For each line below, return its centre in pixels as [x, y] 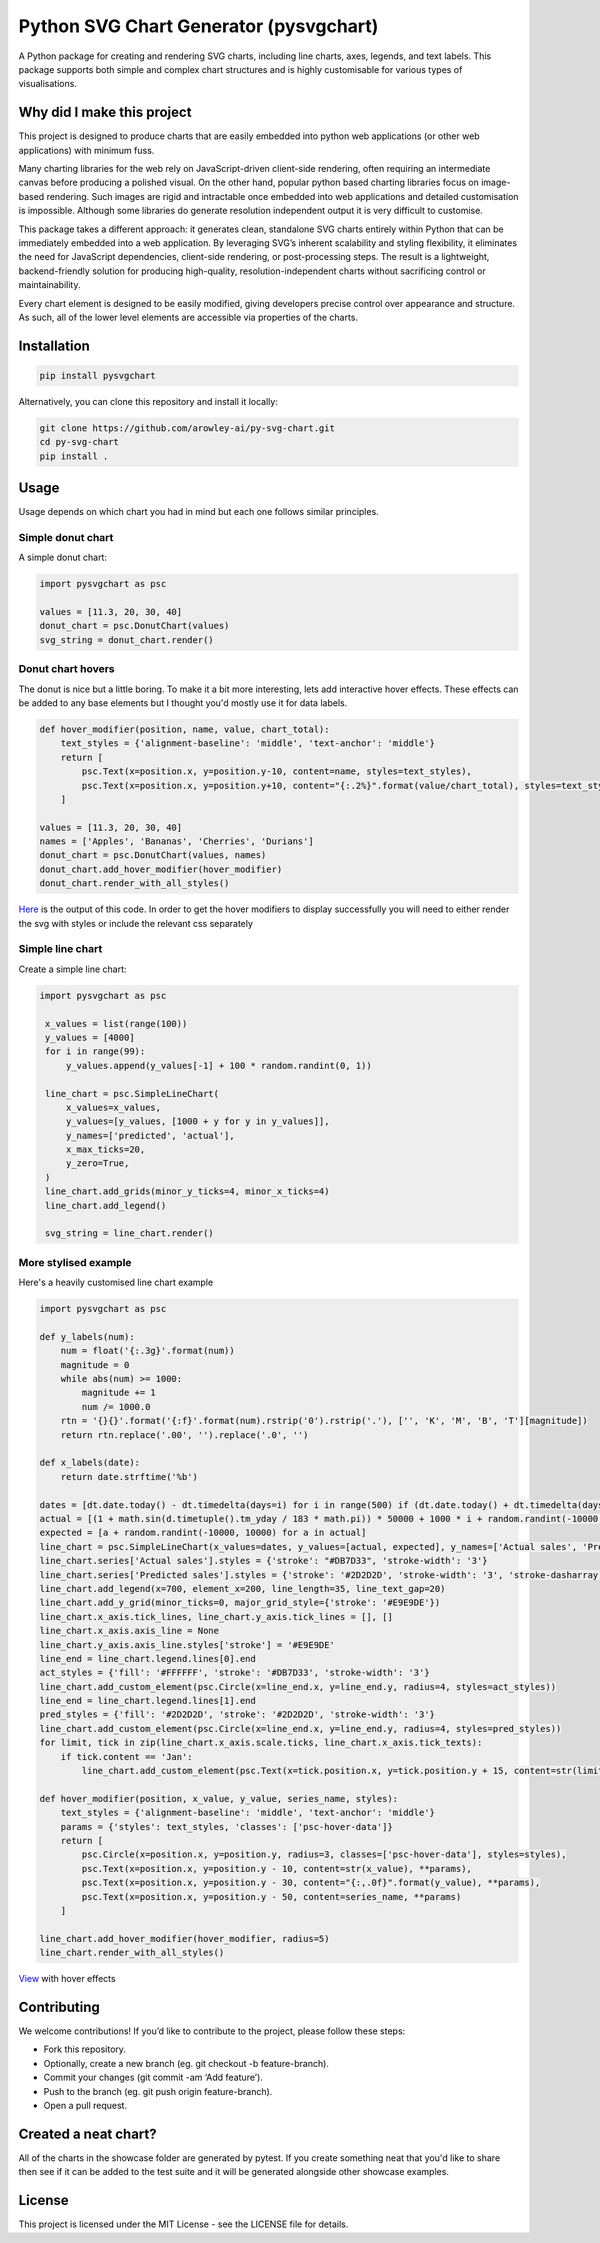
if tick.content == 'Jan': [127, 1756]
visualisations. [47, 84]
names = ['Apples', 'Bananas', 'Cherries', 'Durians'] [176, 841]
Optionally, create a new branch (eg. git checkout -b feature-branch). [186, 2063]
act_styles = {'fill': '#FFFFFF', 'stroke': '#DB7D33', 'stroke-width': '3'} [234, 1673]
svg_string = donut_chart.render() [126, 639]
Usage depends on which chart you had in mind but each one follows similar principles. [198, 512]
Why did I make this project [105, 112]
